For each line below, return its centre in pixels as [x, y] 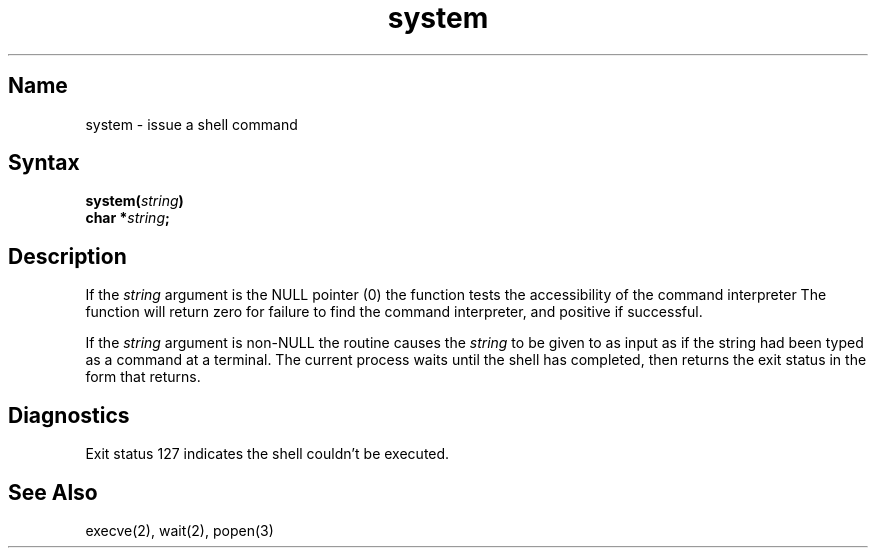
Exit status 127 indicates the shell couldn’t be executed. [267, 454]
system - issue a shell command [191, 124]
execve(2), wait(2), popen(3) [179, 530]
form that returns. [143, 377]
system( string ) [134, 201]
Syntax [44, 163]
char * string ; [127, 218]
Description [67, 256]
